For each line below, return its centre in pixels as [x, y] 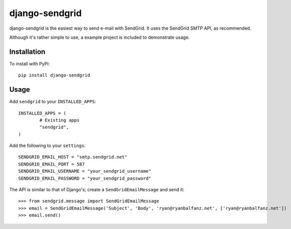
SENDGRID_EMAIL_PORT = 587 [52, 164]
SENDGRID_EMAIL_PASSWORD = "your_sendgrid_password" [85, 178]
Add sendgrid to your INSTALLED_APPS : [53, 102]
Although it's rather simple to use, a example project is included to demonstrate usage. [100, 37]
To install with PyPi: [30, 63]
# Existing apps [60, 120]
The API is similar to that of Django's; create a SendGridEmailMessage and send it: [97, 190]
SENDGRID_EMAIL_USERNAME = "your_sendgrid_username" [85, 171]
